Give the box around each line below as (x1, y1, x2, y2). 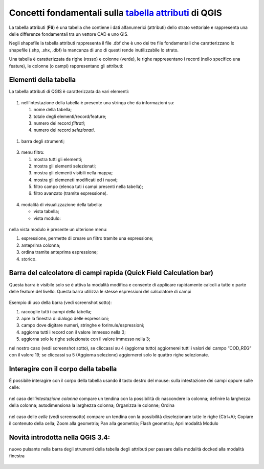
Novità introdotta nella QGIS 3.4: (9, 433, 110, 442)
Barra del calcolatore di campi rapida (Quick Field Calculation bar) (9, 269, 214, 277)
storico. (21, 256, 37, 262)
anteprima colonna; (21, 242, 61, 248)
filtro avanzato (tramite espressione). (33, 190, 108, 196)
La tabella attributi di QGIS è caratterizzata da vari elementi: (9, 89, 130, 94)
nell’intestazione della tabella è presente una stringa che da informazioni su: (21, 99, 175, 105)
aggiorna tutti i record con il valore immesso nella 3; (21, 329, 126, 335)
